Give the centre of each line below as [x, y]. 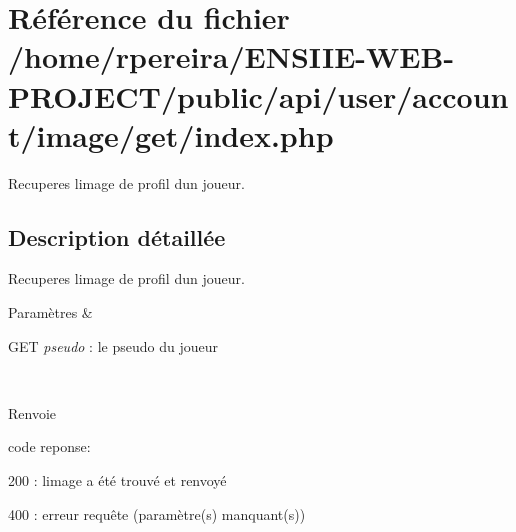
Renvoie [32, 412]
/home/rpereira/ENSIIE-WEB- [231, 56]
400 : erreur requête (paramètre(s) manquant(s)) [157, 513]
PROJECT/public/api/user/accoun [258, 95]
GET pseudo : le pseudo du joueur [113, 345]
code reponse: [49, 446]
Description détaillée [117, 236]
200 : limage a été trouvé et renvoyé [117, 480]
